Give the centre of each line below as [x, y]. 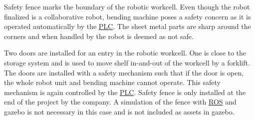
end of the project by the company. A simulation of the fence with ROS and [120, 102]
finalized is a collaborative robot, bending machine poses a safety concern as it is [127, 16]
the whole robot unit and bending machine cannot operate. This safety [112, 82]
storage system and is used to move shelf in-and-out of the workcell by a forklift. [127, 62]
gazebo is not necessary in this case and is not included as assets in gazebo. [119, 111]
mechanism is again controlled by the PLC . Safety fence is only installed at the [125, 92]
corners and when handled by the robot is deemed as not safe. [99, 36]
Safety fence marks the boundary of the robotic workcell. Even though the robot [127, 6]
